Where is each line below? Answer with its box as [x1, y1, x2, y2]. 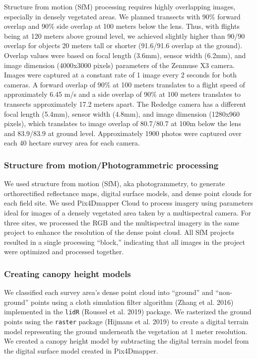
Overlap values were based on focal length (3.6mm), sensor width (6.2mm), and [4, 50, 246, 60]
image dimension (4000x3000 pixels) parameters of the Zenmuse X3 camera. [4, 60, 235, 70]
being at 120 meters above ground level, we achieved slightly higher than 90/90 [4, 30, 245, 41]
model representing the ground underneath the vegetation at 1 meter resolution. [4, 326, 248, 336]
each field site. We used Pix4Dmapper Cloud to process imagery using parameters [4, 198, 253, 208]
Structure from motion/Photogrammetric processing [4, 158, 219, 171]
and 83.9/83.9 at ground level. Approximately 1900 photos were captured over [4, 128, 242, 138]
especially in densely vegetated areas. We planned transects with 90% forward [4, 11, 241, 21]
